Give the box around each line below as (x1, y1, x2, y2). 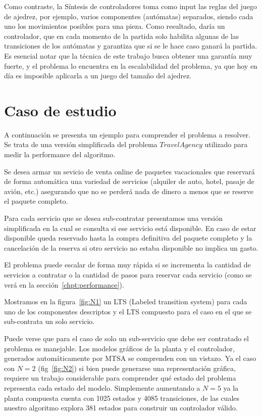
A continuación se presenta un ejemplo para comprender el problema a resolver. (4, 129, 250, 140)
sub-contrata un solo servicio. (4, 316, 95, 327)
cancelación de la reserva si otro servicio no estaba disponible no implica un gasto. (4, 242, 258, 253)
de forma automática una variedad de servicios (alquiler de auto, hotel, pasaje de (4, 176, 254, 187)
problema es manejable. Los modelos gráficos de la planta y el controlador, (4, 343, 235, 353)
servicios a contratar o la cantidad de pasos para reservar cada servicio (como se (4, 269, 252, 280)
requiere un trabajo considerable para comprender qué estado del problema (4, 373, 236, 383)
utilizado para (204, 139, 248, 150)
